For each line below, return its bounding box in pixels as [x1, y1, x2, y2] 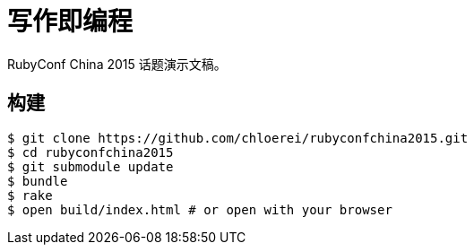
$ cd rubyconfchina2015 [7, 144, 174, 160]
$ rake [7, 187, 53, 203]
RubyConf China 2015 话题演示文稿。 [7, 56, 227, 72]
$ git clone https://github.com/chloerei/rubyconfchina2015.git [7, 130, 469, 145]
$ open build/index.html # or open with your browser [7, 202, 392, 217]
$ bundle [7, 173, 68, 188]
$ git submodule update [7, 159, 174, 174]
